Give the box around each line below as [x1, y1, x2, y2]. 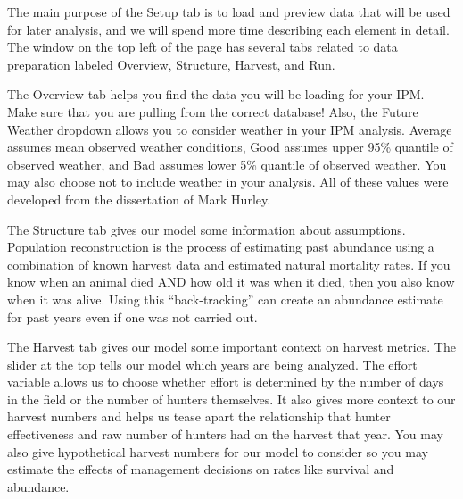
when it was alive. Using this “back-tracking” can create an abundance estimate [7, 289, 443, 308]
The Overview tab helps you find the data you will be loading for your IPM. [7, 85, 425, 104]
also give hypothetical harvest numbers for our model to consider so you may [7, 442, 428, 461]
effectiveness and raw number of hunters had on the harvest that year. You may [7, 425, 443, 444]
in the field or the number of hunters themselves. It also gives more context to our [7, 389, 456, 408]
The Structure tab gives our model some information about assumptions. [7, 220, 406, 238]
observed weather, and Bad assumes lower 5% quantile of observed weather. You [7, 154, 447, 173]
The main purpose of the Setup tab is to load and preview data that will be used [7, 3, 451, 21]
